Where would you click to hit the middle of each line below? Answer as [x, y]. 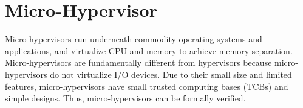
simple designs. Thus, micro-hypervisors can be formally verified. [125, 98]
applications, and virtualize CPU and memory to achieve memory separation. [149, 50]
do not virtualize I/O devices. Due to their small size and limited [171, 74]
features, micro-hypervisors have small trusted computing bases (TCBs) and [147, 86]
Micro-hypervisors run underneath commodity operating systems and [134, 39]
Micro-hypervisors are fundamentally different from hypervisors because [138, 62]
